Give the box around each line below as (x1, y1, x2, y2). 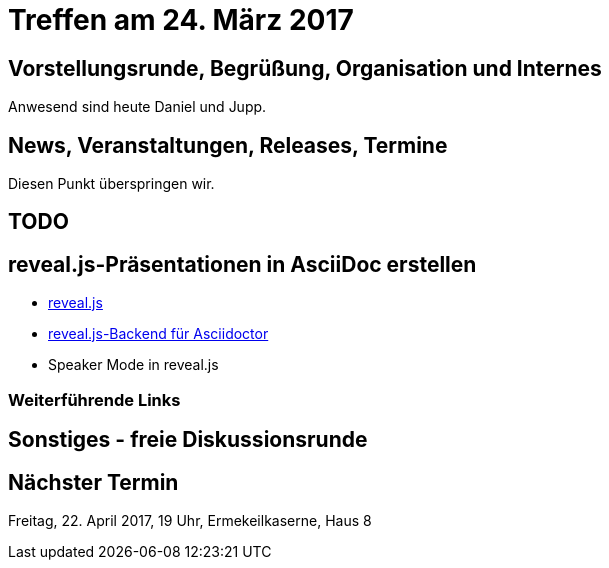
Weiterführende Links (8, 389, 181, 410)
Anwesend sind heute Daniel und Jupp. (8, 98, 267, 116)
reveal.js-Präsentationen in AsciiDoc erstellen (8, 251, 477, 277)
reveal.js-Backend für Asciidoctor (48, 325, 269, 343)
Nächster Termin (8, 469, 179, 495)
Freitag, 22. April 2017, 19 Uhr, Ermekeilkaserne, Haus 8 (8, 511, 372, 529)
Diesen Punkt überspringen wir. (8, 175, 215, 193)
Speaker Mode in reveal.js (48, 356, 219, 374)
